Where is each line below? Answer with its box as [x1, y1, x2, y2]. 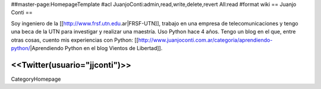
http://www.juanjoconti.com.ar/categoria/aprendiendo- [138, 36, 273, 44]
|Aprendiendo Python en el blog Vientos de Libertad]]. [30, 44, 163, 51]
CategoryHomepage [11, 75, 61, 83]
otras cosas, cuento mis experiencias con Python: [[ [11, 36, 139, 44]
